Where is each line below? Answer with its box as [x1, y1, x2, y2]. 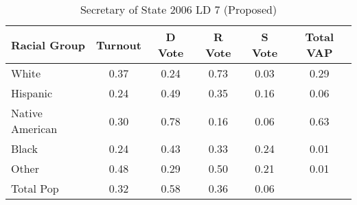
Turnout [96, 36, 141, 53]
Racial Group [11, 36, 85, 53]
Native [11, 105, 43, 121]
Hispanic [11, 85, 53, 101]
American [11, 121, 58, 136]
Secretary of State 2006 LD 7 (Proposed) [80, 1, 277, 17]
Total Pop [11, 180, 59, 196]
